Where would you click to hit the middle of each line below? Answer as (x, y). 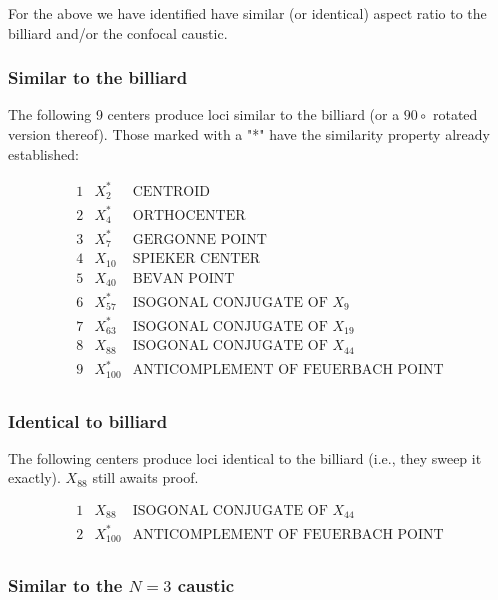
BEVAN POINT (183, 278)
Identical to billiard (88, 420)
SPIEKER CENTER (196, 259)
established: (43, 153)
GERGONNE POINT (199, 239)
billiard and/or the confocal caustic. (118, 32)
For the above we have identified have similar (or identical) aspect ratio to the (247, 13)
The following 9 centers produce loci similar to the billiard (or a (204, 114)
